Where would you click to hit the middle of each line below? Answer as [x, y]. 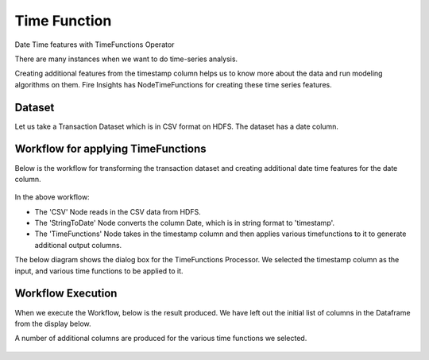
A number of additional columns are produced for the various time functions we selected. [161, 339]
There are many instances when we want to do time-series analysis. [126, 59]
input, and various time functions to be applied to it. [99, 271]
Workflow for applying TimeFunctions [110, 149]
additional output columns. [78, 245]
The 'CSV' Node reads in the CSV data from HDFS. [118, 211]
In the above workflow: [52, 197]
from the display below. [53, 323]
